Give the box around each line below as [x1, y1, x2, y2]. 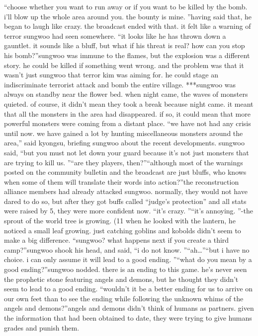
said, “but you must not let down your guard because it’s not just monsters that [4, 147, 249, 157]
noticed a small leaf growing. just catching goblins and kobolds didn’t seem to [4, 225, 241, 235]
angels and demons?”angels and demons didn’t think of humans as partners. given [4, 303, 254, 313]
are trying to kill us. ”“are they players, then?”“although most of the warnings [4, 157, 243, 167]
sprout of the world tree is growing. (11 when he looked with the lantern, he [4, 215, 236, 226]
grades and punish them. [4, 322, 80, 333]
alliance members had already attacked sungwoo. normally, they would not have [4, 186, 248, 197]
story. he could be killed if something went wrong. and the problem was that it [4, 60, 244, 70]
